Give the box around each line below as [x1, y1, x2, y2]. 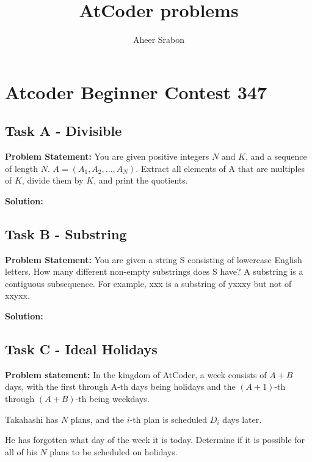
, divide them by [21, 174, 84, 187]
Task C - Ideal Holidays [5, 340, 158, 359]
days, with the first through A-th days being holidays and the [5, 380, 236, 393]
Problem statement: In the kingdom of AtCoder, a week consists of [5, 368, 267, 381]
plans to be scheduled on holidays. [49, 445, 178, 458]
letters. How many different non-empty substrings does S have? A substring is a [5, 265, 303, 278]
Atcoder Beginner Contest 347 [5, 79, 267, 104]
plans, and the [70, 412, 125, 425]
